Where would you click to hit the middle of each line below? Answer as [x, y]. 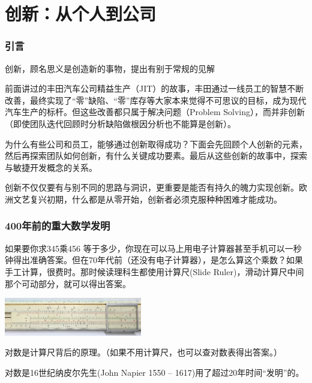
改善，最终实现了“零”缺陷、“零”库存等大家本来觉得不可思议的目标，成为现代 [156, 100]
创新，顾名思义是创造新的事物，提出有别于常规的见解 [110, 68]
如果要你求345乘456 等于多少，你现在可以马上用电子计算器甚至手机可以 [145, 248]
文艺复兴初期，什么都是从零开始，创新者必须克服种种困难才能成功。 [147, 199]
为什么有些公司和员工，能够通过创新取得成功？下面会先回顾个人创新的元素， [156, 144]
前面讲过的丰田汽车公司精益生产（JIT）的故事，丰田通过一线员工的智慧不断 [154, 88]
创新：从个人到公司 [81, 13]
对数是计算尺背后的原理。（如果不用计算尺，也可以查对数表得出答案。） [143, 352]
